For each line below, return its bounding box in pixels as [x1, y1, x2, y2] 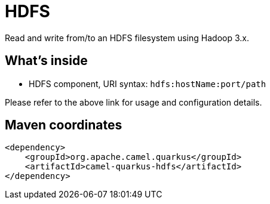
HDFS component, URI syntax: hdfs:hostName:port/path [29, 78, 266, 89]
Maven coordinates [5, 118, 122, 133]
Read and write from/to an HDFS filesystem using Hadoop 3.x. [5, 32, 249, 43]
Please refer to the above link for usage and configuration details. [5, 97, 262, 107]
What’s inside [5, 53, 88, 69]
